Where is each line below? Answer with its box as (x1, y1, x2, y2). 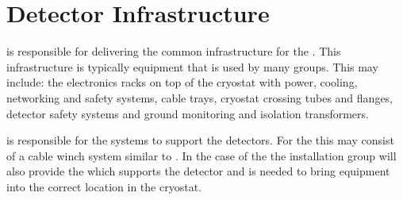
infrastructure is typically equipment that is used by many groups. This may (6, 58, 378, 75)
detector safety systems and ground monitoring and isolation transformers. (6, 105, 369, 121)
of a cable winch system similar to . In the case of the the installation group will (6, 147, 397, 163)
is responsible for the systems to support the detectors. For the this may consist (6, 132, 394, 148)
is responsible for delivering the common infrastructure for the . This (6, 43, 341, 60)
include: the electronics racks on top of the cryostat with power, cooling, (6, 74, 358, 90)
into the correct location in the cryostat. (6, 178, 201, 194)
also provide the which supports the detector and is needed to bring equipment (6, 163, 390, 179)
